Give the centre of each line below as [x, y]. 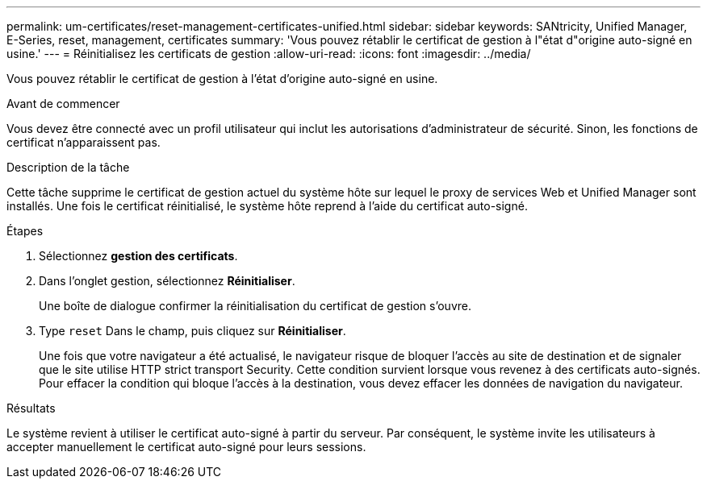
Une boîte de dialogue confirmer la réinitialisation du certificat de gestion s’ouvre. [255, 306]
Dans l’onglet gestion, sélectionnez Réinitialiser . [167, 281]
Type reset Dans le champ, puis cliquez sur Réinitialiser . [192, 331]
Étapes [25, 231]
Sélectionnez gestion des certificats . [138, 256]
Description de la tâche [68, 167]
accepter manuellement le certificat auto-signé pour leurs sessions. [186, 447]
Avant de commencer [63, 104]
